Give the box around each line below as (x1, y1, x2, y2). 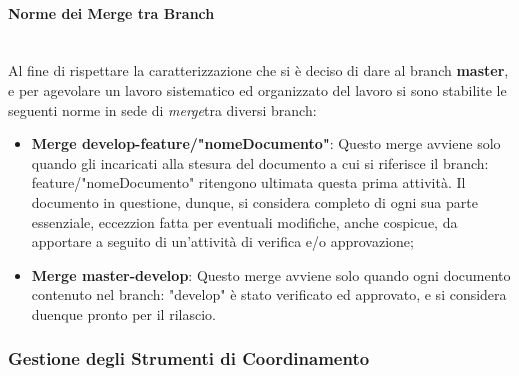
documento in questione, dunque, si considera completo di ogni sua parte (31, 191, 478, 212)
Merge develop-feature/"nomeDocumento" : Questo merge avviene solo (31, 133, 501, 154)
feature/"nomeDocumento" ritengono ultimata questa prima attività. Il (31, 172, 466, 193)
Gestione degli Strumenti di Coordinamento (8, 346, 370, 371)
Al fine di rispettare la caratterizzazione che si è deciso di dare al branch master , (8, 60, 509, 81)
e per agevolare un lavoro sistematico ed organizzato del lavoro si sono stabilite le (8, 79, 507, 100)
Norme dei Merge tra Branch (8, 2, 215, 23)
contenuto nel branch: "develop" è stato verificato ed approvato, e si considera (31, 284, 507, 305)
